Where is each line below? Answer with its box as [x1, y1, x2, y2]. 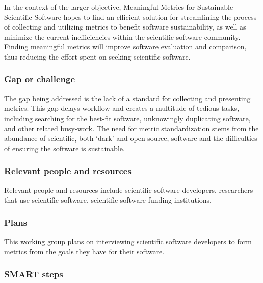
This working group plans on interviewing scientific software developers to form [4, 236, 252, 246]
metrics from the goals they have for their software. [4, 246, 165, 257]
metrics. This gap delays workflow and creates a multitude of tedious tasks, [4, 103, 240, 114]
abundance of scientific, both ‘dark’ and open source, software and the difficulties [4, 133, 257, 144]
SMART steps [4, 268, 63, 280]
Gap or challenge [4, 73, 75, 86]
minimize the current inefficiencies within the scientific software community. [4, 31, 241, 42]
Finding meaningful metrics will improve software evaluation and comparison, [4, 41, 247, 52]
